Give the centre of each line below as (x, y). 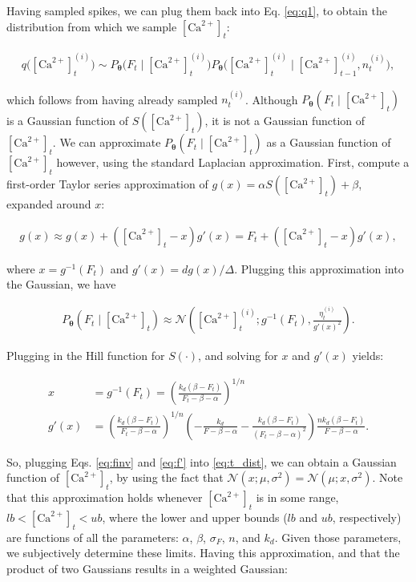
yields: (368, 356)
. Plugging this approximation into (319, 268)
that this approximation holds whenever (105, 497)
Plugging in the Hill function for (86, 356)
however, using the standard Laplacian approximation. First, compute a (233, 162)
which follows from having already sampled (112, 99)
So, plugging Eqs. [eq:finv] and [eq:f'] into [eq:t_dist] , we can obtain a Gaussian (202, 461)
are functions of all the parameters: (93, 537)
